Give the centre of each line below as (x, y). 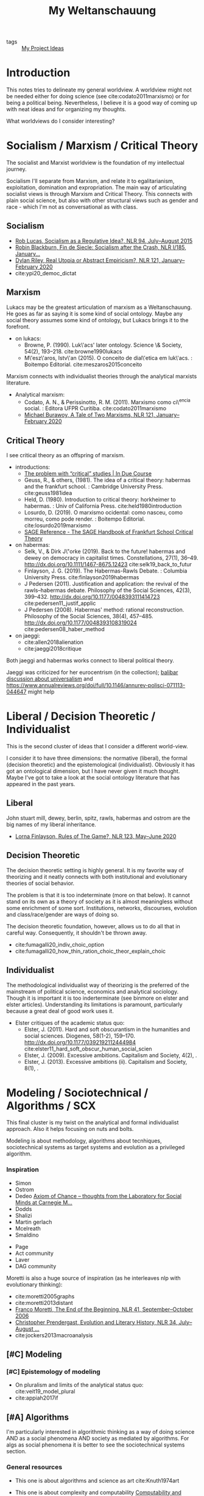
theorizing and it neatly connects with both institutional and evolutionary (97, 876)
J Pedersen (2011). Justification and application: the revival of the (106, 584)
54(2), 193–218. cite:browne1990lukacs (73, 351)
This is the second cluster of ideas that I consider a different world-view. (97, 746)
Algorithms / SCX (51, 1106)
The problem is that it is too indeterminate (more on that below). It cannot (98, 895)
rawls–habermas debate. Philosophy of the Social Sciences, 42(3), (108, 590)
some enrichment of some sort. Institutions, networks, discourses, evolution (102, 908)
